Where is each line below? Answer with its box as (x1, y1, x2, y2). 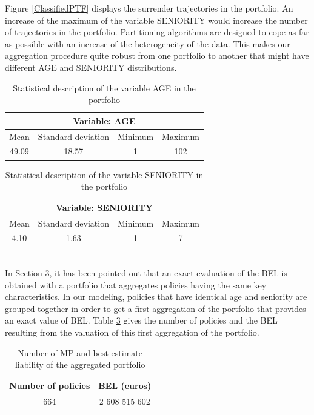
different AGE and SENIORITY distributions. (5, 61, 177, 73)
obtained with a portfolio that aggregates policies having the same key (5, 278, 267, 291)
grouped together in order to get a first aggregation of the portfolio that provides (5, 302, 306, 314)
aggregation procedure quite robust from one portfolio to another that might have (5, 49, 309, 62)
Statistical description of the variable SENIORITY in (5, 168, 204, 181)
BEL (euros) (98, 379, 152, 391)
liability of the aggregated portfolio (15, 358, 145, 371)
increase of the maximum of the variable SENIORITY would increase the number (5, 13, 308, 26)
